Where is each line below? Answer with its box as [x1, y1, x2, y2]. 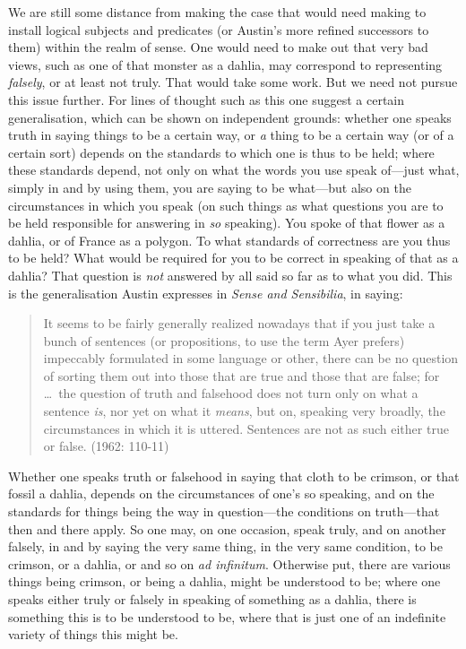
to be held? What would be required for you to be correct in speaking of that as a [8, 248, 459, 267]
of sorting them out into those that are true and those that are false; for [43, 366, 440, 385]
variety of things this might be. [8, 625, 178, 644]
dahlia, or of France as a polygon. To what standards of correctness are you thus [8, 230, 451, 249]
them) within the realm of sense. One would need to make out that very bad [8, 38, 428, 56]
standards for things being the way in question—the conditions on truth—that [8, 502, 440, 521]
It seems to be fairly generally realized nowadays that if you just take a [43, 314, 436, 333]
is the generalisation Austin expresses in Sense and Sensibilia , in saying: [8, 283, 403, 302]
